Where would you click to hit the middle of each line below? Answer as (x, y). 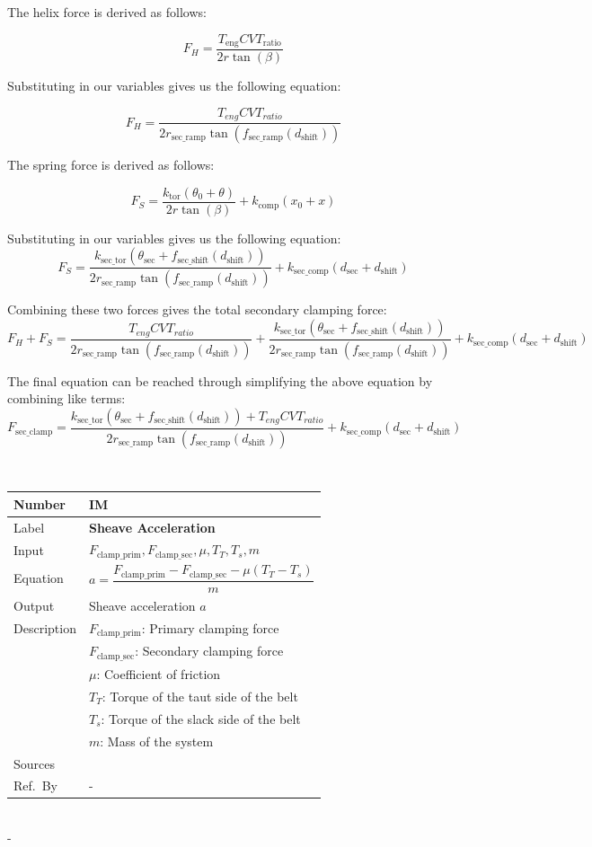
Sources (35, 763)
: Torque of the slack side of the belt (201, 718)
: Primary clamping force (210, 627)
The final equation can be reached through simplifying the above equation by (220, 380)
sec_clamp (34, 432)
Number (40, 503)
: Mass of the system (157, 741)
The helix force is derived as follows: (107, 12)
